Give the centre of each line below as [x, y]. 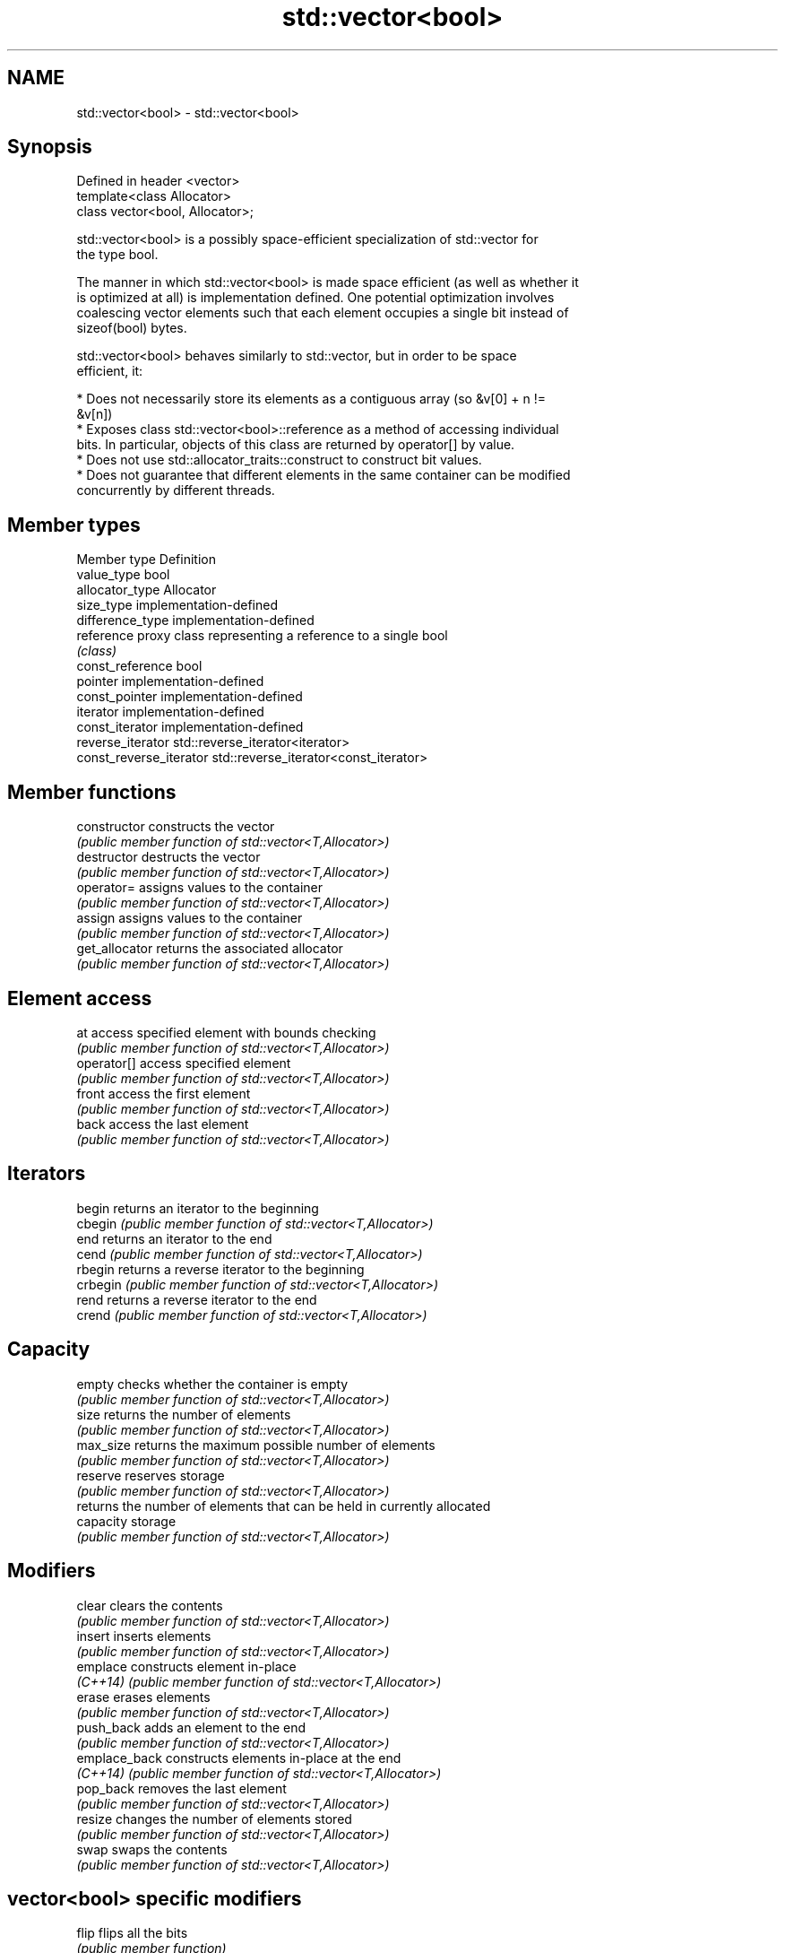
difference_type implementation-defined [195, 621]
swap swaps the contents [152, 1849]
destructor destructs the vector [168, 857]
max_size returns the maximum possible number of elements [256, 1445]
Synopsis [50, 147]
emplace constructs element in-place [186, 1666]
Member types [74, 525]
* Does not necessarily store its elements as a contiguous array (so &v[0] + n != [311, 399]
